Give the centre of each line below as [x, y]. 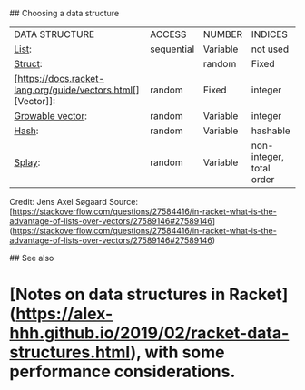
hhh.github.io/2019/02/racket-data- [149, 333]
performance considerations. [123, 372]
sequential [172, 49]
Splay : [27, 162]
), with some [177, 352]
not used [270, 49]
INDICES [270, 34]
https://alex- [64, 314]
